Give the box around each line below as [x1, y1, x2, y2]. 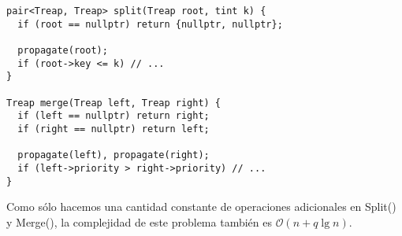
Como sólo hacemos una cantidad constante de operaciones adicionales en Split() [6, 198, 396, 215]
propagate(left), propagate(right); [17, 149, 210, 161]
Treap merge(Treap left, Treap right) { [6, 97, 221, 109]
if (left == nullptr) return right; [17, 110, 210, 122]
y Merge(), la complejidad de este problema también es [6, 213, 272, 230]
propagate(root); [17, 44, 108, 56]
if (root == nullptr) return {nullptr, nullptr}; [17, 18, 283, 30]
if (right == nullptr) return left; [17, 123, 210, 135]
